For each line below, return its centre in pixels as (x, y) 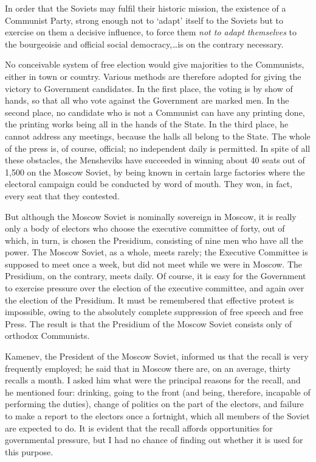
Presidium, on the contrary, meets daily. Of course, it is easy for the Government (156, 276)
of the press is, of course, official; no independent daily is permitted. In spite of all (158, 148)
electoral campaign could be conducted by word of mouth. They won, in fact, (149, 184)
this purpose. (29, 451)
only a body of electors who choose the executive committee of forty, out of (145, 228)
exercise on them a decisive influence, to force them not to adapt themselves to (151, 32)
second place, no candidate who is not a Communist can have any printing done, (155, 112)
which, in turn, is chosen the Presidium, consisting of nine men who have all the (154, 240)
